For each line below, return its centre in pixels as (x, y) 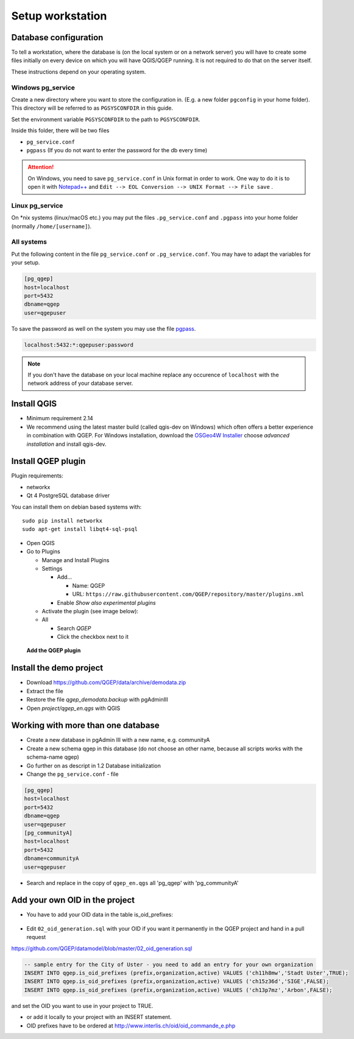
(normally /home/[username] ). (51, 226)
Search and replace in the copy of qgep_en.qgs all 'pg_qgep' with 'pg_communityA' (133, 882)
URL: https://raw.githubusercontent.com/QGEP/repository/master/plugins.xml (188, 594)
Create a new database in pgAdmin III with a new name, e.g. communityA (118, 740)
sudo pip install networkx (62, 521)
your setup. (26, 262)
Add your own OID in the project (73, 900)
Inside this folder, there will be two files (60, 130)
